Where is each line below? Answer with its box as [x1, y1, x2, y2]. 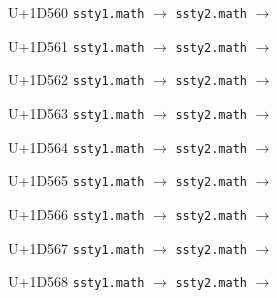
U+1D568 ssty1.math [8, 271, 145, 292]
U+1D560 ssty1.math [8, 2, 145, 22]
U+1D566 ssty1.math [8, 203, 145, 224]
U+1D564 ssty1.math [8, 136, 145, 157]
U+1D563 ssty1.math [8, 102, 145, 123]
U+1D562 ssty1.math [8, 69, 145, 90]
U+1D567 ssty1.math [8, 237, 145, 258]
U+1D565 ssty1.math [8, 170, 145, 191]
